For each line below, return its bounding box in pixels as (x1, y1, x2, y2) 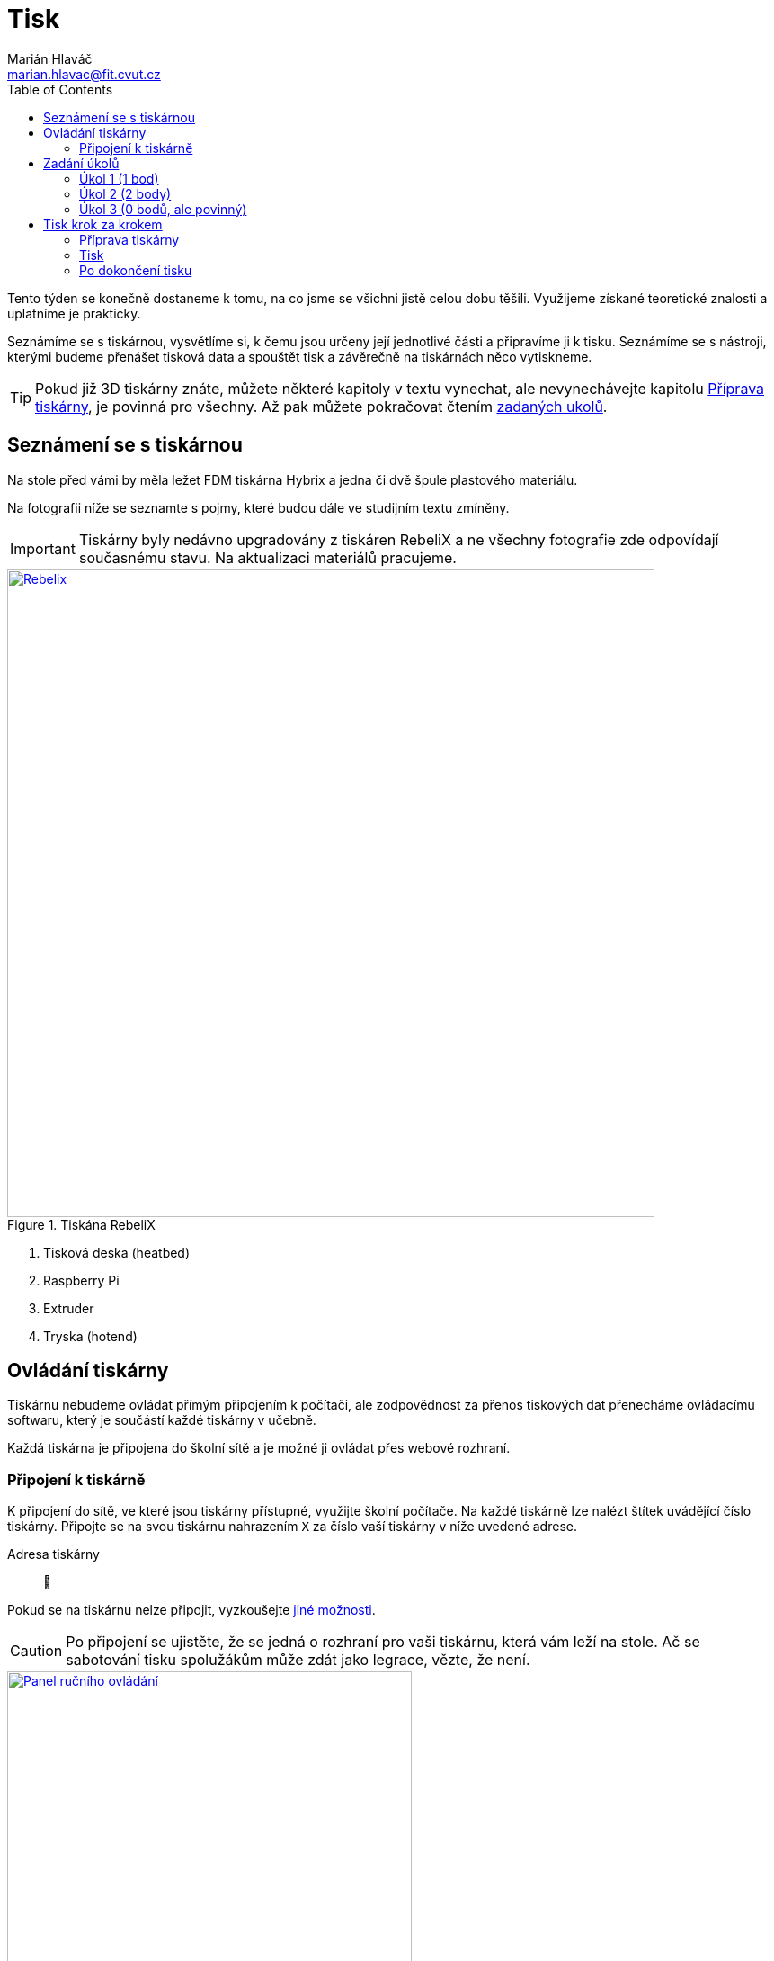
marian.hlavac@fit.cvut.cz (7, 66, 161, 82)
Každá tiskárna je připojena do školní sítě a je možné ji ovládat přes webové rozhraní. (7, 1440, 511, 1456)
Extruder (43, 1300, 94, 1316)
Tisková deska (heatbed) (43, 1244, 191, 1260)
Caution (10, 1642, 63, 1661)
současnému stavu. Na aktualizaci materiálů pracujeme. (78, 548, 457, 567)
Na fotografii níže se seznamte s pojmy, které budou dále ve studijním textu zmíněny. (7, 499, 510, 515)
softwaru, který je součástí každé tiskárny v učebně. (7, 1412, 316, 1428)
